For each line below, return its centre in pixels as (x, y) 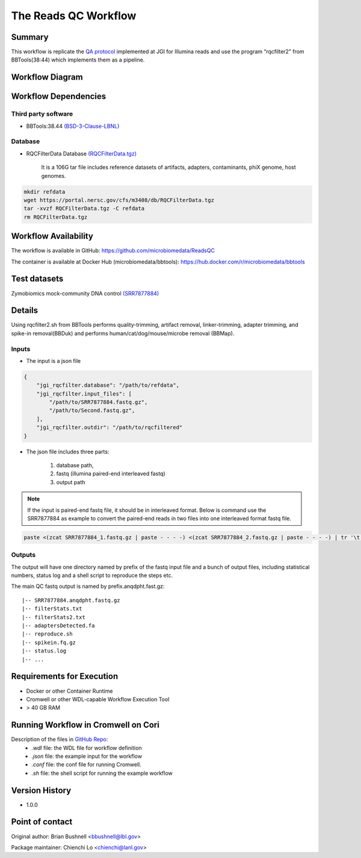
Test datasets (37, 279)
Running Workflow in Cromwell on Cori (85, 725)
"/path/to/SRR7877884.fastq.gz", (98, 402)
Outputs (23, 555)
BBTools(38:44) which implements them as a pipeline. (78, 60)
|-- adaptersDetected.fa (58, 626)
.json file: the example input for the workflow (87, 756)
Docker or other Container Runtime (69, 691)
